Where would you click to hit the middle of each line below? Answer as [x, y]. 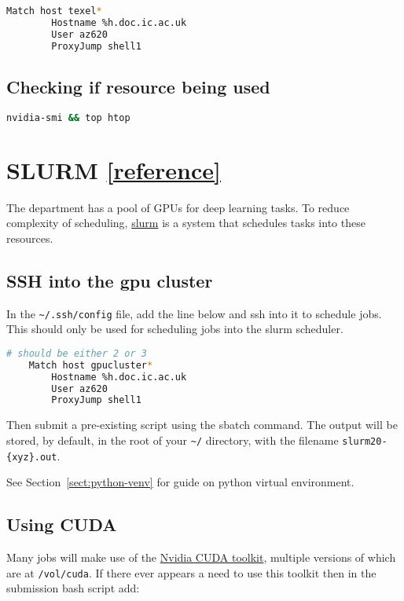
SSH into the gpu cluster [110, 280]
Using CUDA [62, 524]
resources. [30, 238]
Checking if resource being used [138, 86]
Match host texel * [54, 11]
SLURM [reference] [114, 169]
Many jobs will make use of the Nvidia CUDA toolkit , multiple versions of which [201, 557]
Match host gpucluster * [91, 365]
